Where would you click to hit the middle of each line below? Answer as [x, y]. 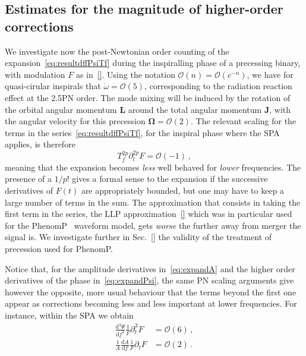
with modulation [35, 74]
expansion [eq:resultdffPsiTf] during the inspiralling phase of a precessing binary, [153, 63]
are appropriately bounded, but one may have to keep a [183, 190]
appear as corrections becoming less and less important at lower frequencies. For [151, 303]
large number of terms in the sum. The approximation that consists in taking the [153, 202]
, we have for [270, 74]
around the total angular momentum [195, 109]
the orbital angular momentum [61, 109]
